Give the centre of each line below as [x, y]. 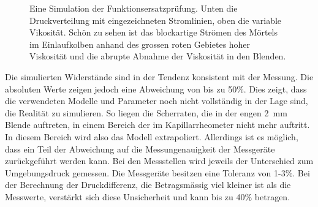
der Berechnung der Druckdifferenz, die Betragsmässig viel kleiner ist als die [148, 185]
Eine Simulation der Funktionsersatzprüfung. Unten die [134, 8]
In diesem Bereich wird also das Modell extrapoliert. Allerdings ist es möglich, [152, 136]
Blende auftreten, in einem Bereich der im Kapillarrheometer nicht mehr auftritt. [157, 125]
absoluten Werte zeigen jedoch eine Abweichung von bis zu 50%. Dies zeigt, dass [156, 88]
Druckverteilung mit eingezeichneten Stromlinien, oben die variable [156, 20]
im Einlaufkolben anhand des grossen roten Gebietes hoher [140, 44]
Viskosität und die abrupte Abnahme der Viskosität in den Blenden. [158, 56]
